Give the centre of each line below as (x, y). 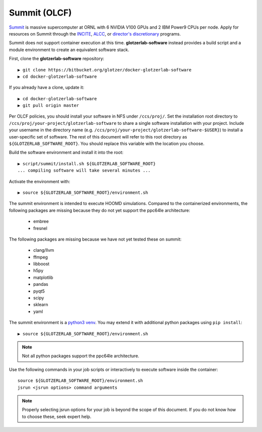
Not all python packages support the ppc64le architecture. (81, 356)
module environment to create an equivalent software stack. (69, 50)
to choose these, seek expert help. (57, 416)
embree (41, 222)
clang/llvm (44, 250)
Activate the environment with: (40, 181)
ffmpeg (41, 257)
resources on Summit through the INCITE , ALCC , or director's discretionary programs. (95, 34)
